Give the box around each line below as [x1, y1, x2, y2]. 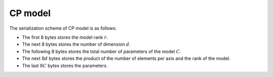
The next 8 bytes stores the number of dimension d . [22, 41, 131, 47]
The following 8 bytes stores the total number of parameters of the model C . [22, 48, 181, 54]
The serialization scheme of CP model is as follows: [9, 25, 117, 31]
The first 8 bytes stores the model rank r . [22, 34, 108, 40]
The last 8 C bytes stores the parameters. [22, 62, 108, 68]
